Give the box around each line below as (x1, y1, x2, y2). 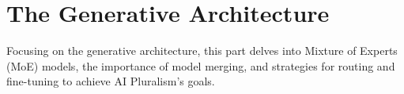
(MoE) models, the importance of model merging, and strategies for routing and (6, 57, 395, 74)
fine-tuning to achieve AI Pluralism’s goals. (6, 73, 215, 89)
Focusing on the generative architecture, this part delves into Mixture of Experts (6, 42, 398, 59)
